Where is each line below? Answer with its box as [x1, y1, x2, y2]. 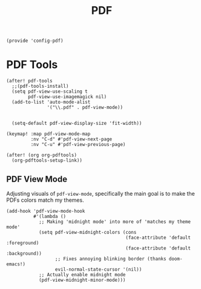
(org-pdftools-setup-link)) [12, 158, 83, 164]
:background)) [6, 250, 42, 256]
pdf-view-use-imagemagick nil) [28, 94, 107, 100]
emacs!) [6, 261, 26, 267]
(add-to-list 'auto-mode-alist [12, 99, 91, 105]
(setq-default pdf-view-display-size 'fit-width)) [12, 121, 142, 127]
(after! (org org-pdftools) [6, 152, 77, 158]
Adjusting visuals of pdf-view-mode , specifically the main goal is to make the [6, 190, 195, 197]
